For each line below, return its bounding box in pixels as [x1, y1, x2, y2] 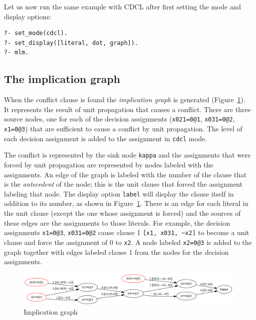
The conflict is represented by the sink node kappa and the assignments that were [4, 150, 251, 160]
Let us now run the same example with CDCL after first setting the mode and [4, 1, 241, 11]
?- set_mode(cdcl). [4, 30, 68, 37]
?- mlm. [4, 49, 29, 56]
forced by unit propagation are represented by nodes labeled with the [4, 159, 214, 169]
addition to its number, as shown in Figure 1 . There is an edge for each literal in [4, 198, 249, 208]
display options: [4, 11, 51, 21]
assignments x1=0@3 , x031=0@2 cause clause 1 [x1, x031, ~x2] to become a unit [4, 227, 250, 238]
